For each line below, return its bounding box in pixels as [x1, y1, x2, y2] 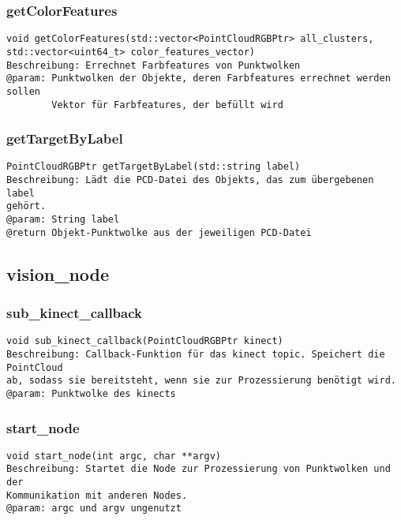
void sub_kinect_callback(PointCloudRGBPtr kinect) [6, 335, 283, 347]
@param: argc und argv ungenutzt [6, 503, 182, 514]
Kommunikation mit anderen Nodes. [6, 489, 188, 501]
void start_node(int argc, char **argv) [6, 450, 222, 462]
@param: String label [6, 214, 120, 225]
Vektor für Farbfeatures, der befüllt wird [51, 99, 283, 110]
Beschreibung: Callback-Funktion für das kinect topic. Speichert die [6, 348, 385, 360]
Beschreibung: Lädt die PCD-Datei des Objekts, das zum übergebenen [6, 174, 374, 186]
